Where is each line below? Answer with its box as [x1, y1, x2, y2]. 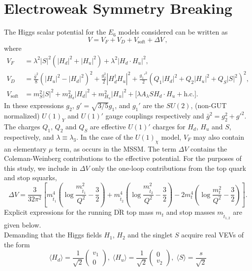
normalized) [4, 111, 40, 121]
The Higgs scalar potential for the [4, 27, 106, 37]
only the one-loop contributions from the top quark [92, 162, 246, 173]
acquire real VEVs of [181, 230, 244, 240]
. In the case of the [76, 131, 133, 142]
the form [4, 239, 30, 249]
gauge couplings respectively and [105, 111, 204, 121]
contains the [190, 143, 227, 154]
